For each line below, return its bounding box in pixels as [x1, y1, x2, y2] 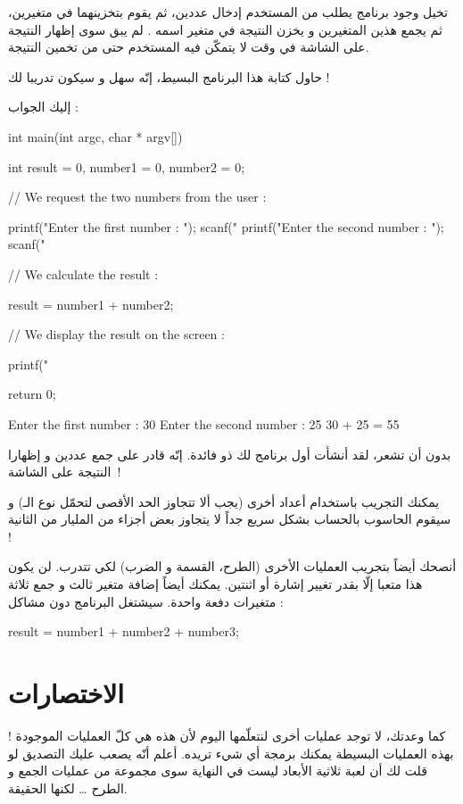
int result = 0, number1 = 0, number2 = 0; [8, 157, 245, 176]
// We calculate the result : [8, 264, 159, 283]
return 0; [8, 385, 56, 403]
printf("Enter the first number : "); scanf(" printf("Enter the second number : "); [8, 217, 444, 236]
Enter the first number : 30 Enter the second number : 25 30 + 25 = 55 [8, 414, 400, 433]
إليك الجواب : [8, 97, 79, 116]
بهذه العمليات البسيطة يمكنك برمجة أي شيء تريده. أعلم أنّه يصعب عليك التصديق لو [8, 743, 454, 762]
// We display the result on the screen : [8, 325, 225, 344]
